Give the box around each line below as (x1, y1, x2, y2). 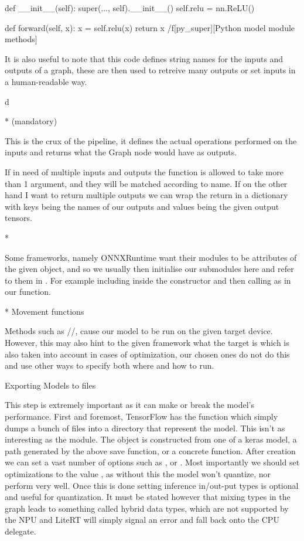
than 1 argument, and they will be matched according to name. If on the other (5, 177, 288, 189)
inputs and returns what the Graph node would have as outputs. (5, 146, 237, 158)
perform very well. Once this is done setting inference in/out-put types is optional (5, 479, 299, 491)
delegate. (5, 525, 36, 537)
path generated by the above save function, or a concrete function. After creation (5, 444, 296, 457)
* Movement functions (5, 305, 84, 317)
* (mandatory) (5, 115, 57, 127)
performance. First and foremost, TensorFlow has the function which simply (5, 410, 278, 423)
